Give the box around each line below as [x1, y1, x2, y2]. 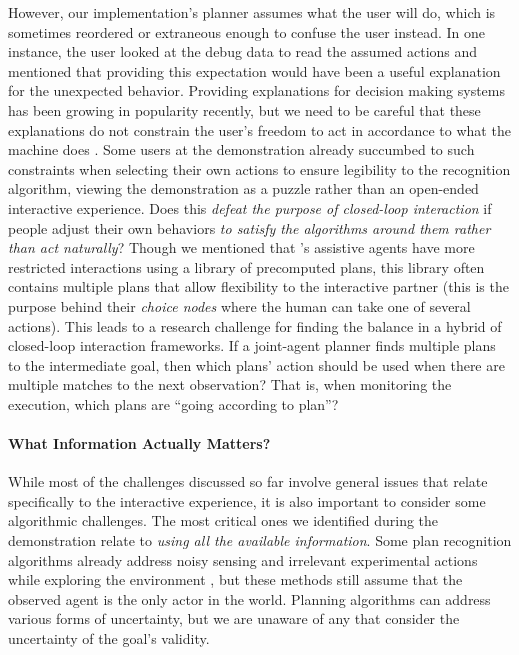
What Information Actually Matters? [8, 433, 271, 454]
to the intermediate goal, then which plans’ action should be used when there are [8, 354, 505, 375]
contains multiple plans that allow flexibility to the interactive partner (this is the [8, 276, 509, 297]
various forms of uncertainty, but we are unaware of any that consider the [8, 608, 460, 629]
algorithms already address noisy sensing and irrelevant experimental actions [8, 549, 478, 570]
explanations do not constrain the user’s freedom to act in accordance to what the [8, 119, 511, 140]
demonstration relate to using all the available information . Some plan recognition [8, 530, 512, 551]
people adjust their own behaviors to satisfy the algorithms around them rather [8, 217, 491, 238]
